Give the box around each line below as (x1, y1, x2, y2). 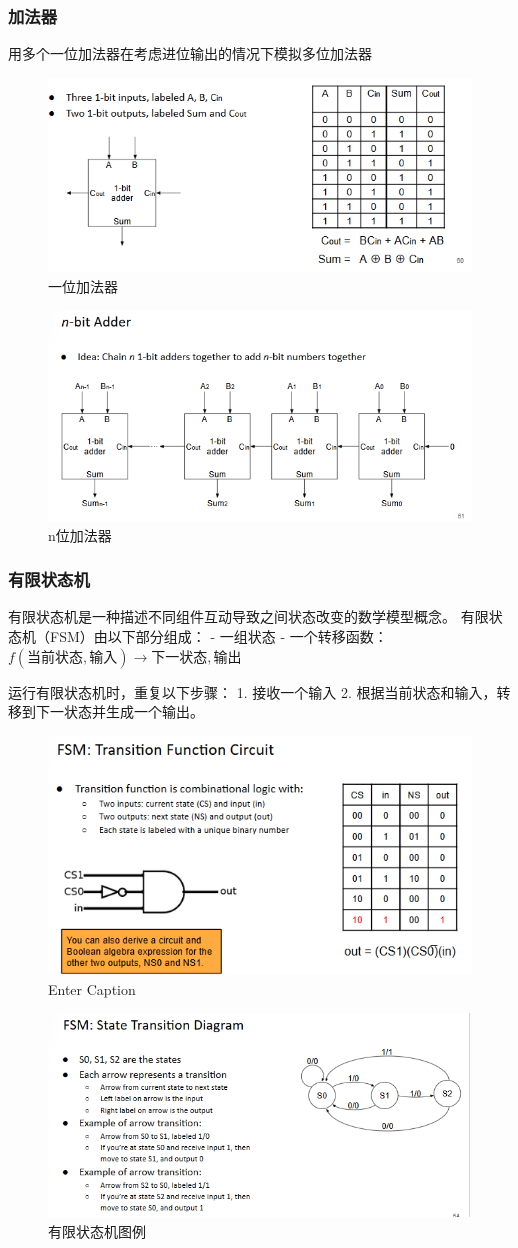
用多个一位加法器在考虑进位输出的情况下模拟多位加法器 (8, 43, 372, 64)
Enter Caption (48, 978, 136, 999)
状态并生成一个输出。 (63, 701, 204, 722)
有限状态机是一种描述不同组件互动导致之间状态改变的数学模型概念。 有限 (8, 606, 489, 627)
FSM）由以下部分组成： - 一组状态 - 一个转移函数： (49, 625, 388, 646)
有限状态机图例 (48, 1221, 146, 1242)
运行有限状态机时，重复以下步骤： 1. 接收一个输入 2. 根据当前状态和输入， (8, 681, 497, 702)
